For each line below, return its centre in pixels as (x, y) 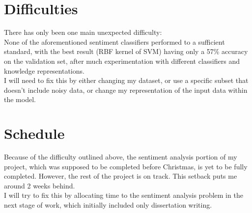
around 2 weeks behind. (40, 185)
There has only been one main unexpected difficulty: (83, 32)
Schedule (34, 133)
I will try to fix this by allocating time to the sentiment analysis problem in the (124, 195)
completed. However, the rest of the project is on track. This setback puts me (121, 176)
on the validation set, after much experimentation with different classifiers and (122, 61)
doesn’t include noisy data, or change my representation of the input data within (126, 90)
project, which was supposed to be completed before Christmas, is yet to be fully (126, 166)
